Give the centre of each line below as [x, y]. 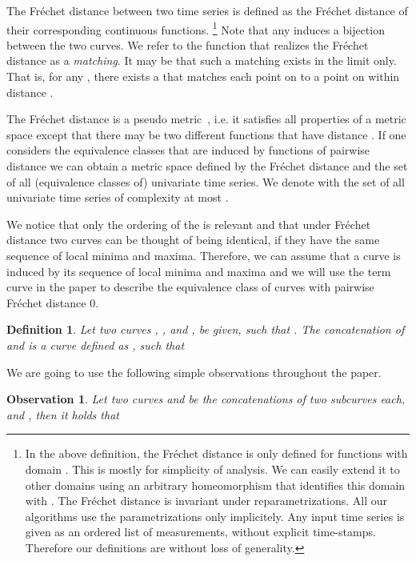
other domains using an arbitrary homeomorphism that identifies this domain [215, 485]
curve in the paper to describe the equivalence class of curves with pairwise [190, 287]
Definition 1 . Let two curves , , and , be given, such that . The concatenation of [206, 329]
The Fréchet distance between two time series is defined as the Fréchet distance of [207, 10]
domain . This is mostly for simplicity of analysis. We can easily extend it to [212, 469]
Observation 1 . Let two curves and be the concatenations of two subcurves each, [206, 399]
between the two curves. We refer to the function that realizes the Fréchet [188, 44]
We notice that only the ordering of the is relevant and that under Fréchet [189, 224]
